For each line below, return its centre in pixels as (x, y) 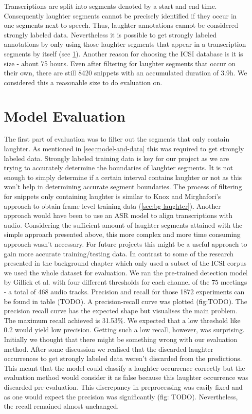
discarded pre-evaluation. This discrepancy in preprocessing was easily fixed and (123, 387)
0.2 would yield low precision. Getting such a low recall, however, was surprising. (124, 330)
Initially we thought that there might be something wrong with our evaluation (121, 339)
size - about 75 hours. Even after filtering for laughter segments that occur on (120, 63)
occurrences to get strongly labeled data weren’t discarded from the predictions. (123, 358)
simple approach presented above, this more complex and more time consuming (122, 234)
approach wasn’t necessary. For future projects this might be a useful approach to (126, 244)
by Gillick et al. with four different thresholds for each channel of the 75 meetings (126, 282)
